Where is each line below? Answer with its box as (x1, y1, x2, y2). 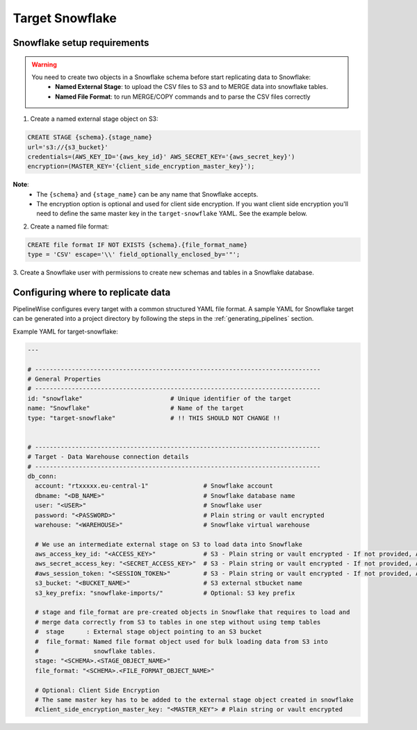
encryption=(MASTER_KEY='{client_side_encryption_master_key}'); (27, 163, 255, 170)
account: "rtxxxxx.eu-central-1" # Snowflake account (35, 482, 274, 490)
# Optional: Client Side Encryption (35, 686, 160, 694)
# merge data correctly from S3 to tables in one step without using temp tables (35, 618, 321, 626)
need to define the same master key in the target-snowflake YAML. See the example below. (36, 209, 308, 218)
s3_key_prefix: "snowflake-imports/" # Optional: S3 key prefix (35, 589, 295, 597)
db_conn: (27, 472, 58, 480)
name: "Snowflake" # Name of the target (27, 404, 244, 413)
